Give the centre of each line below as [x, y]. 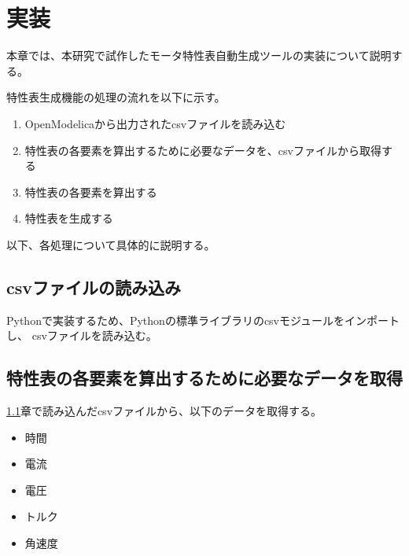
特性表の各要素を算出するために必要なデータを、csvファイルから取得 [203, 150]
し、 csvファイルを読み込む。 [82, 335]
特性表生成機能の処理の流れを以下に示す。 [116, 97]
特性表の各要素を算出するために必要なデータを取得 [204, 378]
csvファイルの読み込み [94, 287]
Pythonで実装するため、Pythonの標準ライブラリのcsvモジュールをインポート [203, 320]
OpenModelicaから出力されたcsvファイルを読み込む [155, 123]
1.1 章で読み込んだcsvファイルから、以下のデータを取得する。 [164, 411]
